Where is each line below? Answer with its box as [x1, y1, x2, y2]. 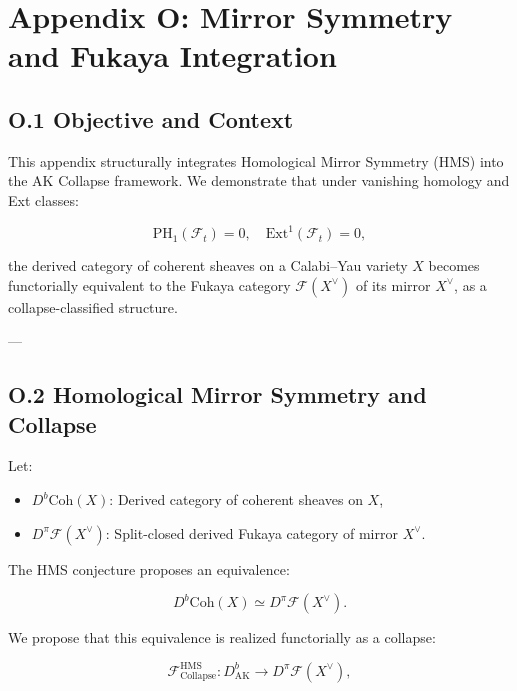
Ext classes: [8, 189, 79, 210]
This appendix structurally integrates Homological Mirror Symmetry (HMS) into [8, 150, 504, 171]
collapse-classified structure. [8, 296, 178, 317]
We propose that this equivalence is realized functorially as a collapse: [8, 627, 436, 648]
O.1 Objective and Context [8, 103, 294, 134]
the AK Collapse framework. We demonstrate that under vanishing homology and [8, 170, 510, 191]
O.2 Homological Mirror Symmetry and [8, 379, 427, 410]
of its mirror [356, 274, 431, 295]
